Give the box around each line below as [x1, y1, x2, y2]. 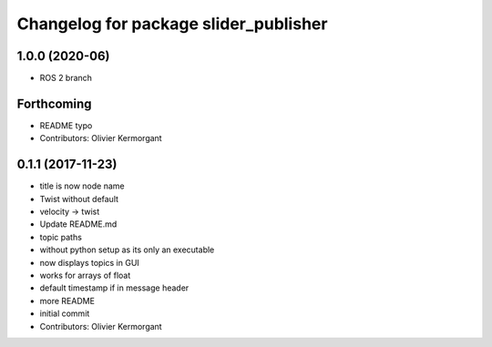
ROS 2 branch [39, 73, 93, 84]
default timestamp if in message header [39, 282, 190, 293]
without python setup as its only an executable [39, 244, 215, 255]
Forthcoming [16, 96, 92, 111]
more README [39, 295, 96, 306]
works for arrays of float [39, 270, 131, 281]
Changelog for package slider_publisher [16, 14, 328, 34]
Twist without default [39, 193, 118, 204]
